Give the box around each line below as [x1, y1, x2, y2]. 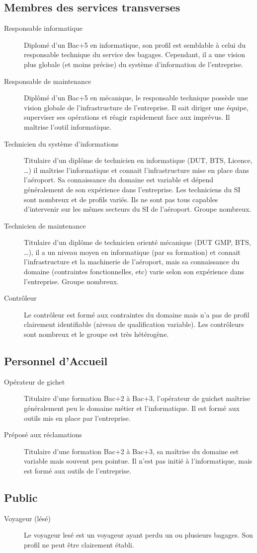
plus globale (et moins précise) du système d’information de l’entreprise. [24, 59, 244, 69]
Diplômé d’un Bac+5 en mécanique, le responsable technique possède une [24, 92, 248, 103]
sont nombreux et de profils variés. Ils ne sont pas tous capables [24, 194, 218, 204]
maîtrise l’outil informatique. [24, 121, 111, 132]
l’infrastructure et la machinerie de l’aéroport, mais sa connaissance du [24, 256, 240, 267]
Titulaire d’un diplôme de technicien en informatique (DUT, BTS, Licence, [24, 155, 253, 165]
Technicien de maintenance [4, 220, 86, 231]
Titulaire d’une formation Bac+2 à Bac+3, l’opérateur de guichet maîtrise [24, 393, 251, 403]
